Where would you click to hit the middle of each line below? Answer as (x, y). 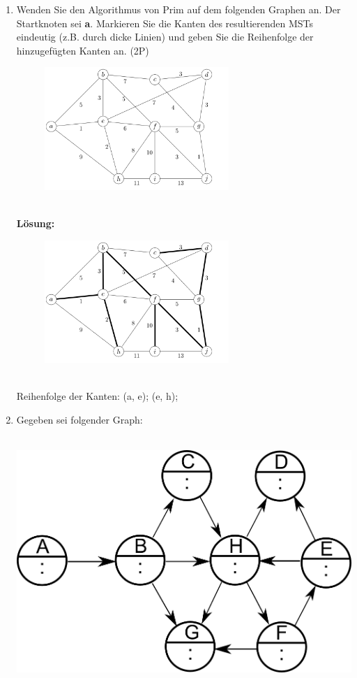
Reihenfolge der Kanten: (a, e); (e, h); (97, 396)
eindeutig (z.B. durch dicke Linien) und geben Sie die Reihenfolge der (165, 37)
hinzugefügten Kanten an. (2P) (83, 50)
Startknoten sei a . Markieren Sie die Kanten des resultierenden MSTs (165, 23)
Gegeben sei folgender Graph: (79, 419)
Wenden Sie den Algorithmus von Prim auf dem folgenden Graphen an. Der (178, 9)
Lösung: (36, 223)
